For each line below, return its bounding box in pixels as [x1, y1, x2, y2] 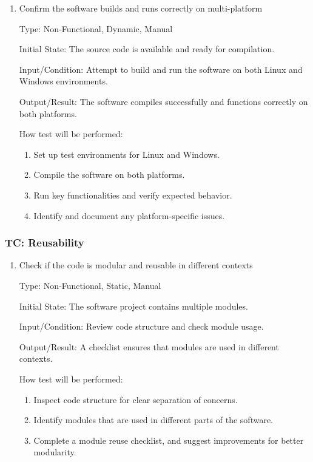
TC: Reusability [5, 235, 84, 250]
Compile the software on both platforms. [33, 168, 185, 181]
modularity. [33, 446, 76, 458]
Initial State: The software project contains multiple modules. [19, 299, 248, 312]
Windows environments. [19, 75, 108, 87]
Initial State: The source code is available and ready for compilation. [19, 42, 275, 55]
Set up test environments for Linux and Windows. [33, 148, 220, 160]
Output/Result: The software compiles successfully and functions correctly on [19, 95, 308, 107]
